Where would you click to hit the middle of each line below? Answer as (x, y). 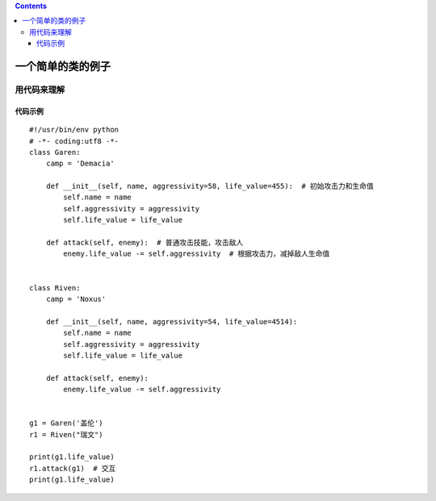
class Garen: (55, 152)
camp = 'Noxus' (76, 299)
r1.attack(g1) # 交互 (73, 468)
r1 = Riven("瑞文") (67, 434)
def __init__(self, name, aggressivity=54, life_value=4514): (172, 321)
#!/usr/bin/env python (74, 130)
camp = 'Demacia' (80, 164)
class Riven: (55, 288)
